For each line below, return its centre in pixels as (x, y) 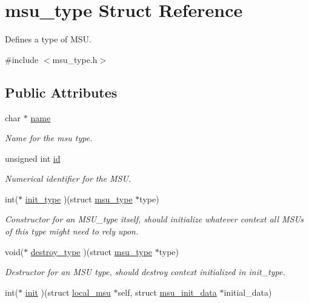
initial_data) (248, 292)
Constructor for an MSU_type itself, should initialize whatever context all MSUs (154, 219)
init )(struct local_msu (68, 292)
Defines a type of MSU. (48, 39)
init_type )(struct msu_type (79, 198)
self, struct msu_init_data (167, 292)
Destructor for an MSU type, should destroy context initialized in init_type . (145, 272)
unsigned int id (33, 158)
